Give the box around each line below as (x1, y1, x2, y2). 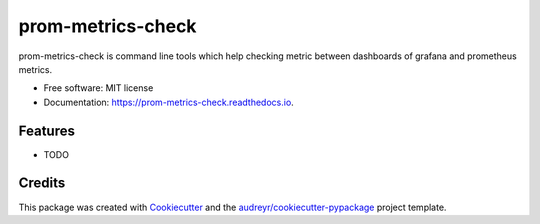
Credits (18, 175, 66, 192)
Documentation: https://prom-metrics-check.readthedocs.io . (43, 96, 294, 108)
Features (18, 122, 75, 139)
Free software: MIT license (43, 82, 154, 94)
